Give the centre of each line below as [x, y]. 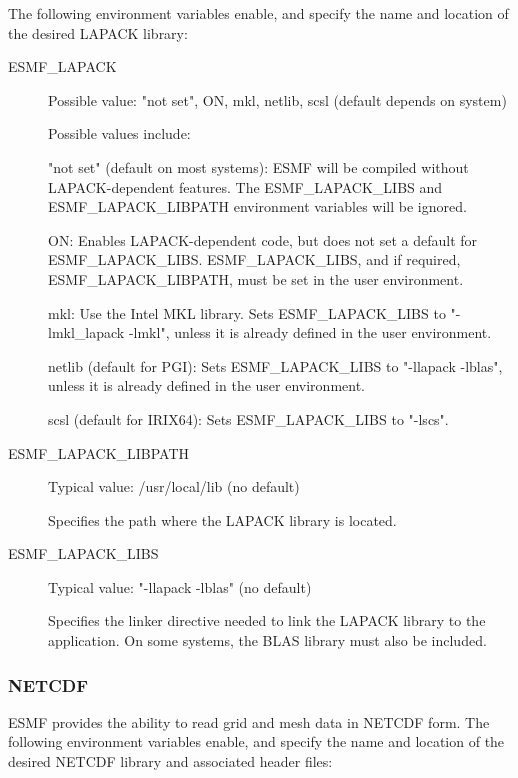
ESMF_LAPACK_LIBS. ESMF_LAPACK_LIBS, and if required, [254, 259]
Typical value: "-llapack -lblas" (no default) [180, 586]
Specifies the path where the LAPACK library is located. [222, 519]
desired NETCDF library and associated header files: [170, 761]
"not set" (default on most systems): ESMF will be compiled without [258, 166]
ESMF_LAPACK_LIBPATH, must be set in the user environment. [256, 278]
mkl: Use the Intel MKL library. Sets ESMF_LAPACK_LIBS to [247, 312]
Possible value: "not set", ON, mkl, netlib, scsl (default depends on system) [277, 99]
